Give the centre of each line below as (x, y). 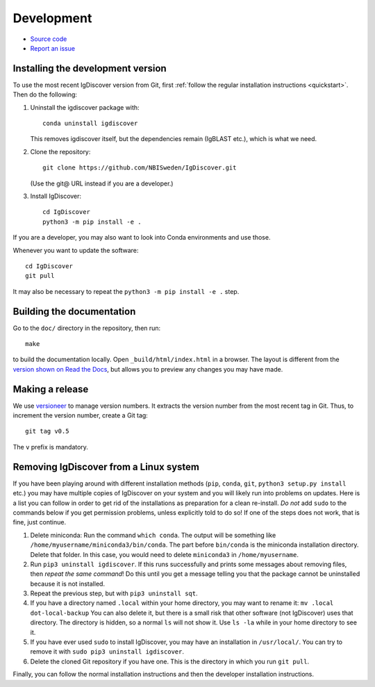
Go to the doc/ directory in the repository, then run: (87, 328)
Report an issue (53, 48)
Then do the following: (45, 94)
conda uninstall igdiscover (90, 124)
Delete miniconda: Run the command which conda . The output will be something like (153, 535)
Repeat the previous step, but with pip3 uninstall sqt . (114, 593)
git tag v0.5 (47, 431)
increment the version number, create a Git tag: (81, 415)
